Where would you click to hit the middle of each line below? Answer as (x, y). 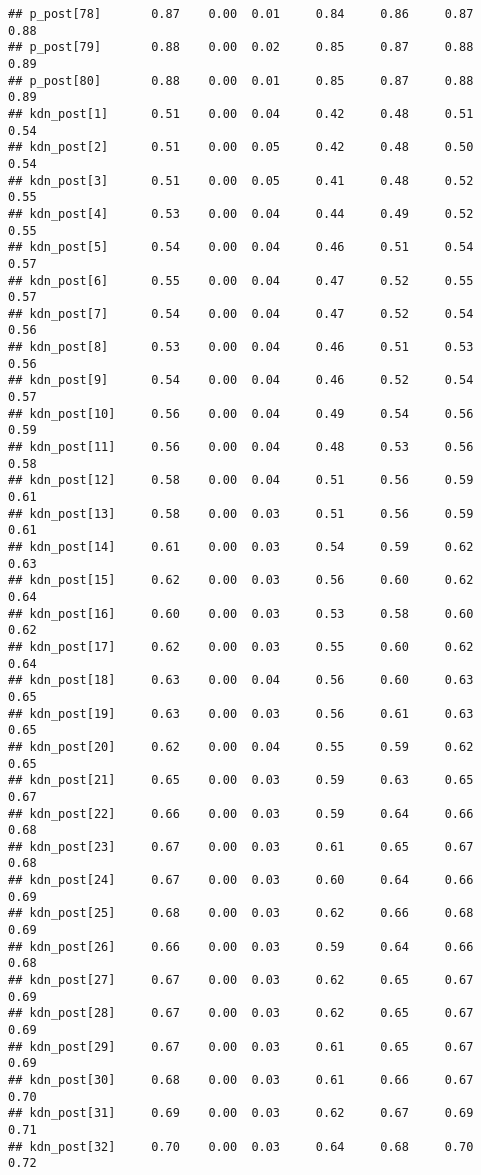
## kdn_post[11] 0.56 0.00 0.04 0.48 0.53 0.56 (241, 447)
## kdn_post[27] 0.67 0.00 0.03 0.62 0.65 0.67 (241, 980)
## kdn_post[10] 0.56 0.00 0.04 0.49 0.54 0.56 (241, 413)
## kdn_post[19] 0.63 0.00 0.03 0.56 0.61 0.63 (241, 713)
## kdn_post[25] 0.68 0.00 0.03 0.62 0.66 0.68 (241, 913)
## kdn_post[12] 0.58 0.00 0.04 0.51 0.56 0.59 (241, 480)
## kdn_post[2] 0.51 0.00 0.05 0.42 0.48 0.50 (241, 147)
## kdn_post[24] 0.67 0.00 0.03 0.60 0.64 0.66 (241, 880)
